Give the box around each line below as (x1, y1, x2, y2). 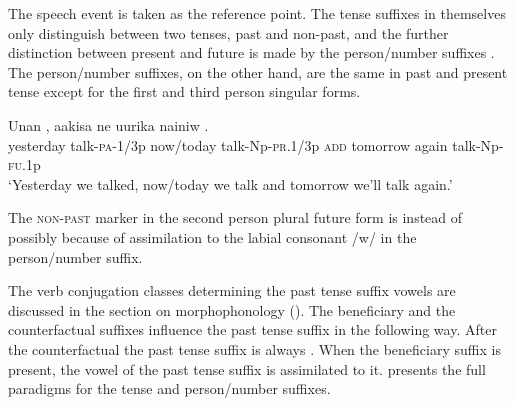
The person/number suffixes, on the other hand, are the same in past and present (8, 61, 508, 82)
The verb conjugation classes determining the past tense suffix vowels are (8, 280, 456, 301)
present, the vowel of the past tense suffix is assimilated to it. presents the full (8, 358, 486, 379)
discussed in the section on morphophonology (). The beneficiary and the (8, 299, 456, 320)
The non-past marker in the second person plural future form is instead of (8, 207, 463, 228)
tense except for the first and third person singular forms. (8, 81, 361, 102)
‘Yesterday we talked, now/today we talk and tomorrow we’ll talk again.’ (8, 173, 453, 194)
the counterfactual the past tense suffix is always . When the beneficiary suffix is (8, 338, 501, 359)
